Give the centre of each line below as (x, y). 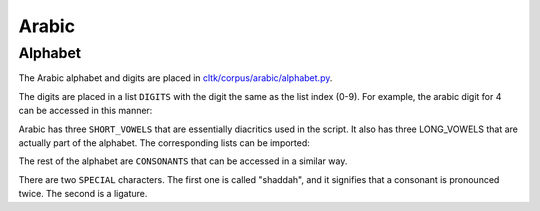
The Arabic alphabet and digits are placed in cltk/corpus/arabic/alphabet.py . (175, 78)
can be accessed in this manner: (85, 111)
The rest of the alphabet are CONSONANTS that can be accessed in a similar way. (183, 161)
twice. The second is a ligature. (83, 194)
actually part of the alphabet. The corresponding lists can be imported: (164, 142)
